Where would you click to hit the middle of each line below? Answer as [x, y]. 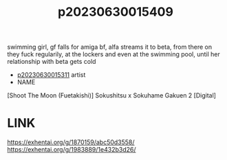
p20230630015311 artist [51, 75]
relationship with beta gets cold [52, 62]
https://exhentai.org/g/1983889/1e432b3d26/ [72, 150]
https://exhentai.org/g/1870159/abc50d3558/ [71, 142]
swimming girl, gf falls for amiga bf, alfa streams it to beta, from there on [109, 47]
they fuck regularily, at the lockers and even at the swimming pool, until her [113, 54]
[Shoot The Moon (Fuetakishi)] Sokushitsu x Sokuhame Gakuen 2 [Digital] [112, 95]
